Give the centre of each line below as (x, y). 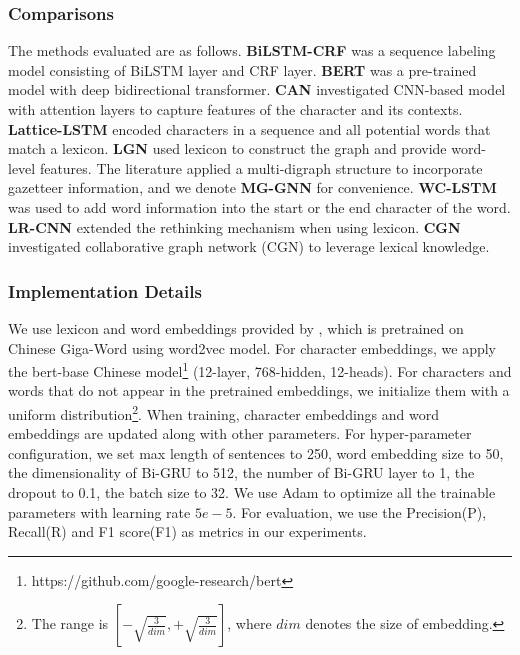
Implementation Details (105, 290)
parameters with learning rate (99, 511)
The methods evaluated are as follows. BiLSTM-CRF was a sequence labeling (252, 50)
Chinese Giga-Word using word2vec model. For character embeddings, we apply (252, 347)
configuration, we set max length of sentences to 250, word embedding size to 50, (256, 452)
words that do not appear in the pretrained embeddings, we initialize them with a (259, 390)
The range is (70, 623)
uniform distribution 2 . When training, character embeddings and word (223, 412)
